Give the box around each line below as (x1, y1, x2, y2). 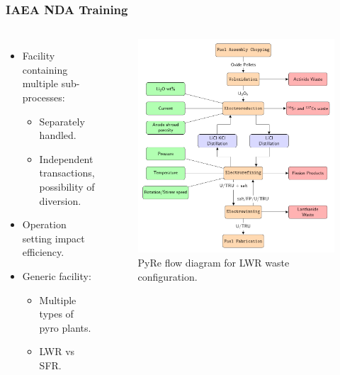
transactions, (39, 165, 95, 180)
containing (22, 62, 68, 77)
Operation (22, 217, 67, 232)
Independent (39, 151, 93, 166)
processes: (22, 90, 65, 104)
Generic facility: (22, 268, 91, 283)
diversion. (39, 193, 81, 208)
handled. (39, 128, 76, 142)
